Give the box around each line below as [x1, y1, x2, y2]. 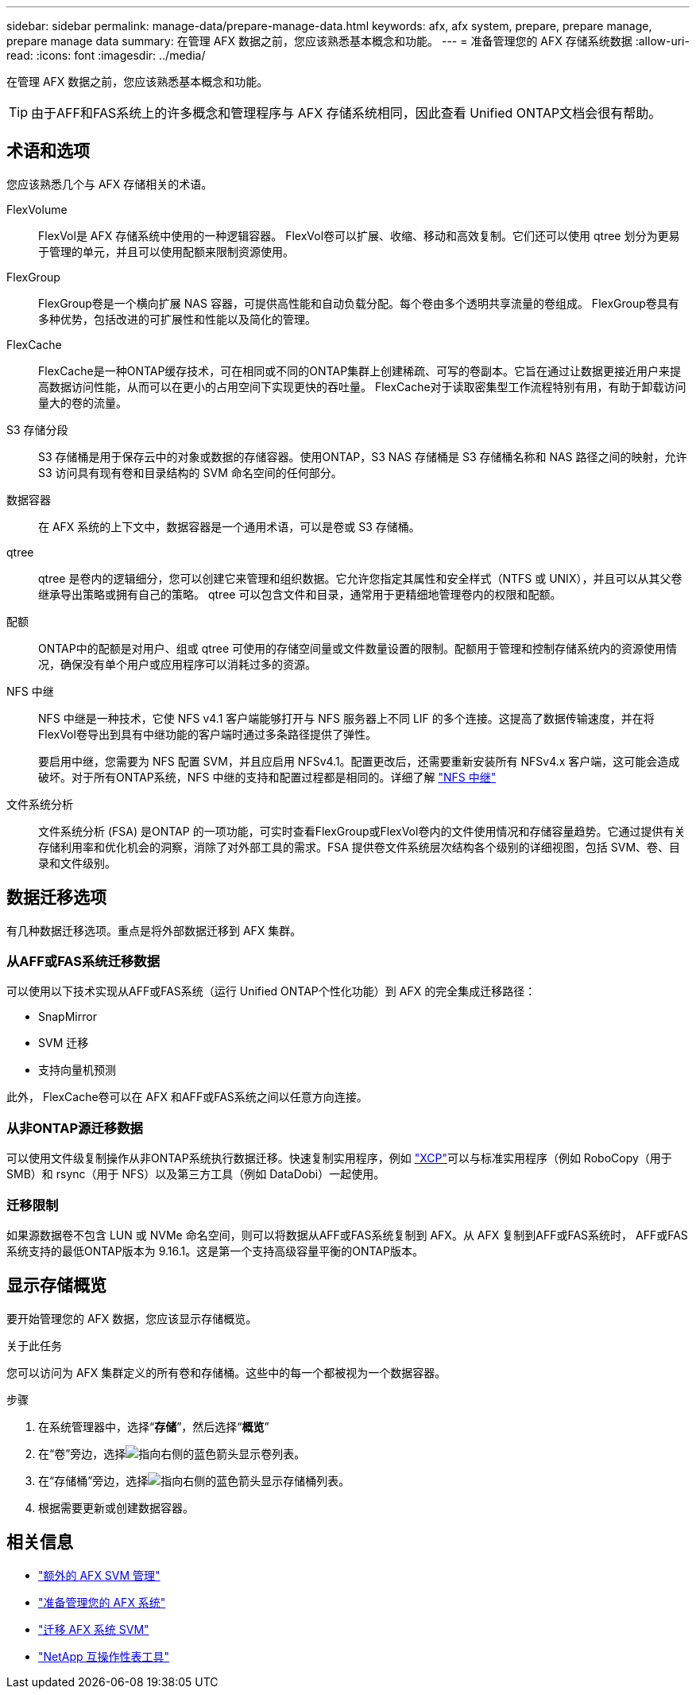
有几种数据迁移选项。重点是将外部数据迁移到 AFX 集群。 [6, 923, 302, 937]
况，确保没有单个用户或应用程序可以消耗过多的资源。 [38, 657, 316, 671]
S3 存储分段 [6, 422, 68, 436]
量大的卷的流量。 [38, 395, 127, 409]
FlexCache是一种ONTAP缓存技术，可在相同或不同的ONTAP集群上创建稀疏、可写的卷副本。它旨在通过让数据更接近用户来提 [38, 363, 682, 378]
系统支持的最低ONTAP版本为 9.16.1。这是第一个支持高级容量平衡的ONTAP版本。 [6, 1243, 423, 1258]
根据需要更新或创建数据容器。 [38, 1500, 194, 1515]
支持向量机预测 [38, 1063, 116, 1077]
